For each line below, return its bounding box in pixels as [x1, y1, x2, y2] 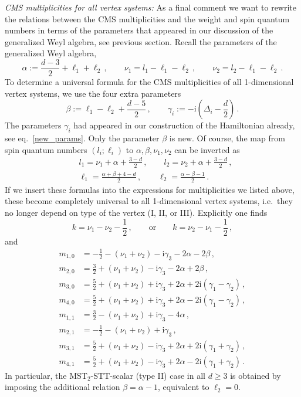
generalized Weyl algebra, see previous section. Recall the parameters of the [5, 35, 277, 47]
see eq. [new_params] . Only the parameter [5, 132, 160, 144]
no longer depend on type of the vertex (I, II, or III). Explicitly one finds [5, 206, 268, 218]
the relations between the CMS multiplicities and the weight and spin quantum [5, 12, 290, 25]
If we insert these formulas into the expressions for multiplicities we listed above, [5, 183, 295, 195]
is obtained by [230, 369, 281, 381]
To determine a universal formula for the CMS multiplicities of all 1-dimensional [5, 76, 294, 88]
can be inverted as [174, 143, 240, 155]
